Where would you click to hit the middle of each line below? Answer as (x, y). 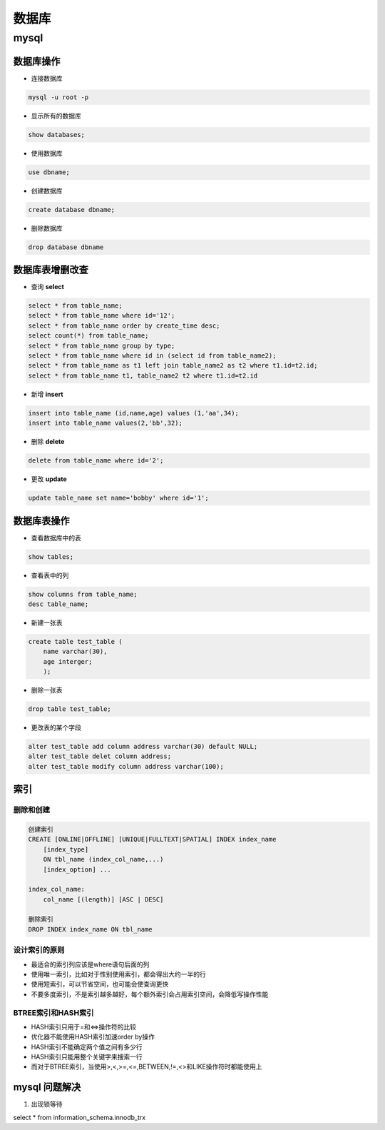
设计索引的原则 (39, 950)
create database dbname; (72, 210)
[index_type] (66, 849)
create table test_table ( (75, 641)
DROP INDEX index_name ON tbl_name (90, 929)
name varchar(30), (75, 652)
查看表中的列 (50, 575)
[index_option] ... (77, 869)
